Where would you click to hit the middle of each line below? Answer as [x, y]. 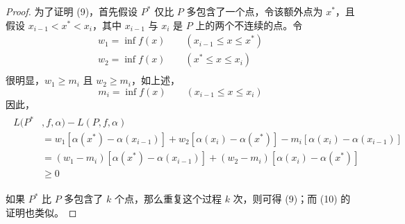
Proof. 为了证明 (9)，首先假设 [72, 11]
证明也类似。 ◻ [41, 212]
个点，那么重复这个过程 [168, 199]
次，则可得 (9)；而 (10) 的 [292, 199]
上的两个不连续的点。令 [249, 25]
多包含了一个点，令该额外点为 [255, 11]
